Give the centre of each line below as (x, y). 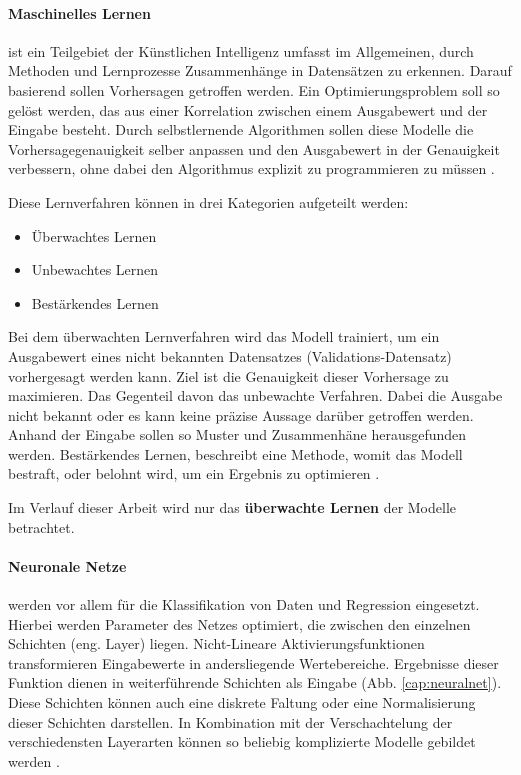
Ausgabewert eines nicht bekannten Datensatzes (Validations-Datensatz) (230, 355)
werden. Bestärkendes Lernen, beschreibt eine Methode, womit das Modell (235, 453)
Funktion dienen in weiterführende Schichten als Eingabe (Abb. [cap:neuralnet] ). (255, 682)
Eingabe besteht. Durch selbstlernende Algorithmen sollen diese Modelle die (241, 129)
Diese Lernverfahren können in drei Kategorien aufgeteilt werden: (208, 201)
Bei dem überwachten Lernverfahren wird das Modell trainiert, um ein (224, 336)
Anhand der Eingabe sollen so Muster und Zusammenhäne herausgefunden (237, 434)
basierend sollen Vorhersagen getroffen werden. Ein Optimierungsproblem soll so (254, 89)
